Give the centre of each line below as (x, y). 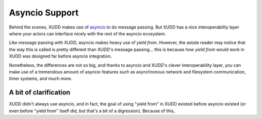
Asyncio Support (44, 13)
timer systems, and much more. (41, 79)
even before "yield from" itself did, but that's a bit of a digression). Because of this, (92, 111)
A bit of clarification (40, 93)
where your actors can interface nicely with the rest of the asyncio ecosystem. (88, 33)
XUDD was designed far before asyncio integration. (60, 56)
